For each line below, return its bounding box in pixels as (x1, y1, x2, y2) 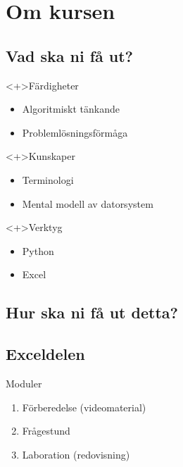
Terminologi (22, 172, 74, 187)
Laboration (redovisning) (22, 447, 130, 461)
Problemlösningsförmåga (22, 125, 128, 139)
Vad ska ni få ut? (6, 44, 134, 66)
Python (22, 243, 54, 258)
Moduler (6, 375, 42, 390)
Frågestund (22, 423, 70, 438)
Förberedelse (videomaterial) (22, 399, 146, 414)
